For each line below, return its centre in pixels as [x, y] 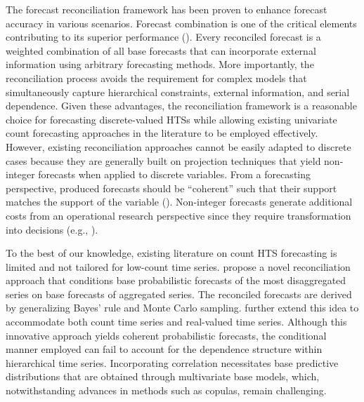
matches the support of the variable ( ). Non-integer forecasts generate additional [179, 202]
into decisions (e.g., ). [52, 229]
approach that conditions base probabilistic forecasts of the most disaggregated [176, 280]
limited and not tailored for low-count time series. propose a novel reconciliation [178, 266]
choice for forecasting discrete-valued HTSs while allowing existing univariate [171, 119]
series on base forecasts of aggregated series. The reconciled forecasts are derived [179, 294]
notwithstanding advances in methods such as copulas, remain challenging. [166, 390]
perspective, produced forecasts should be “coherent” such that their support [171, 188]
